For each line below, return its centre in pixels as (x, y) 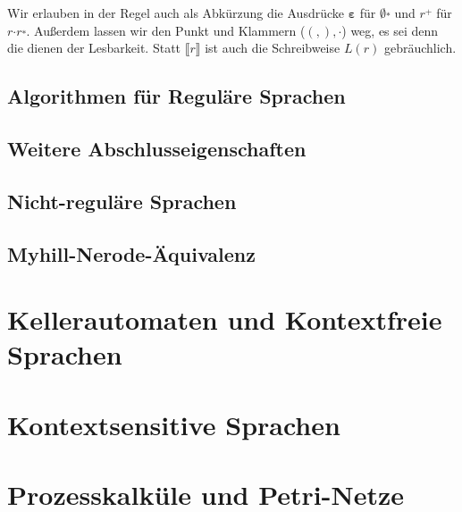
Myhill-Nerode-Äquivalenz (131, 253)
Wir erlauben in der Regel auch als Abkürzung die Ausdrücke (176, 13)
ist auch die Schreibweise (273, 48)
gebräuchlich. (420, 48)
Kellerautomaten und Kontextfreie (225, 319)
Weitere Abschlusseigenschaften (157, 148)
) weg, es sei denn (390, 30)
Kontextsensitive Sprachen (174, 424)
